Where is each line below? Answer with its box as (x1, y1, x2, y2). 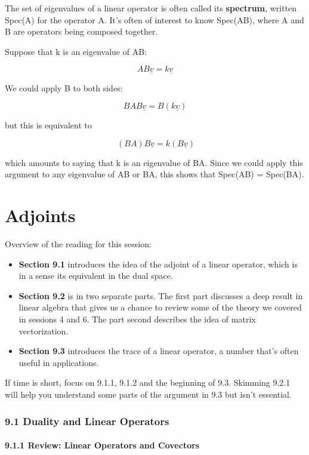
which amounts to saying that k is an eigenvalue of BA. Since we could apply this (5, 156, 303, 168)
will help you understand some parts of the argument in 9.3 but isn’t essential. (5, 388, 292, 401)
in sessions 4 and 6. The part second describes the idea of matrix (18, 313, 256, 325)
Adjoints (5, 203, 76, 227)
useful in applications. (18, 356, 99, 368)
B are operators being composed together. (5, 25, 158, 38)
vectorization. (18, 324, 69, 337)
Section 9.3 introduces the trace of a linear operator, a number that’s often (18, 345, 299, 357)
